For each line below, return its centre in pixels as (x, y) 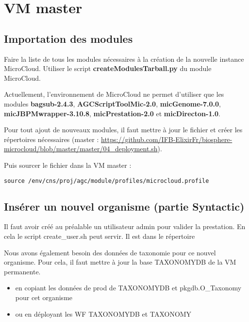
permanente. (22, 271)
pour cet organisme (44, 297)
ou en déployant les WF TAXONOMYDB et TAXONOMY (103, 313)
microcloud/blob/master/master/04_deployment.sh (81, 149)
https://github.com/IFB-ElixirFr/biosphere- (167, 139)
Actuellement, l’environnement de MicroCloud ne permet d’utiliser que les (114, 94)
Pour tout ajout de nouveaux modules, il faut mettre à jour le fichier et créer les (123, 130)
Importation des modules (68, 38)
